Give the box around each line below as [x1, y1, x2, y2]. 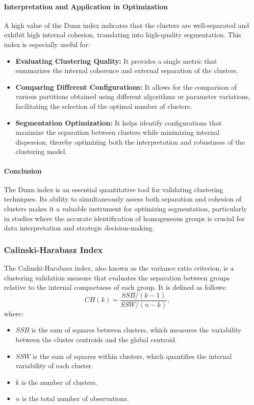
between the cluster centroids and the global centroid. [15, 334, 177, 344]
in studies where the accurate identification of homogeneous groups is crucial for [4, 213, 245, 223]
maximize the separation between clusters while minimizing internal [15, 127, 220, 137]
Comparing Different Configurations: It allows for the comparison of [15, 81, 237, 92]
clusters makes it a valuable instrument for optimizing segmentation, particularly [4, 203, 247, 213]
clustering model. [15, 146, 67, 156]
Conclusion [4, 165, 42, 176]
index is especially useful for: [4, 39, 90, 49]
